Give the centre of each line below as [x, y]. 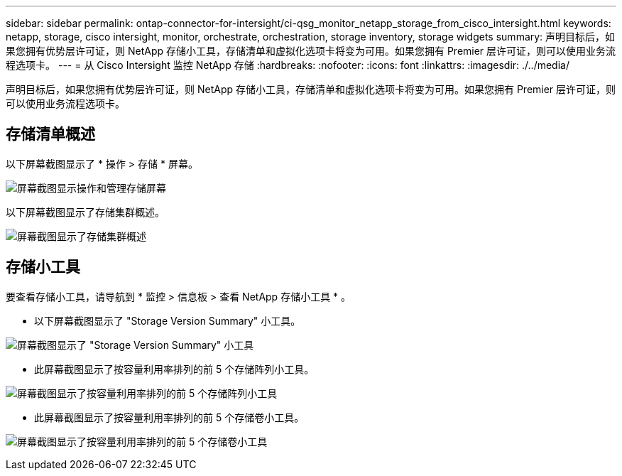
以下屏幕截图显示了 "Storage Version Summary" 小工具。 [168, 320]
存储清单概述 [50, 134]
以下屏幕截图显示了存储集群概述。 [85, 212]
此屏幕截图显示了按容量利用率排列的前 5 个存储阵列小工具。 [174, 369]
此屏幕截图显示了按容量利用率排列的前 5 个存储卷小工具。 [169, 417]
